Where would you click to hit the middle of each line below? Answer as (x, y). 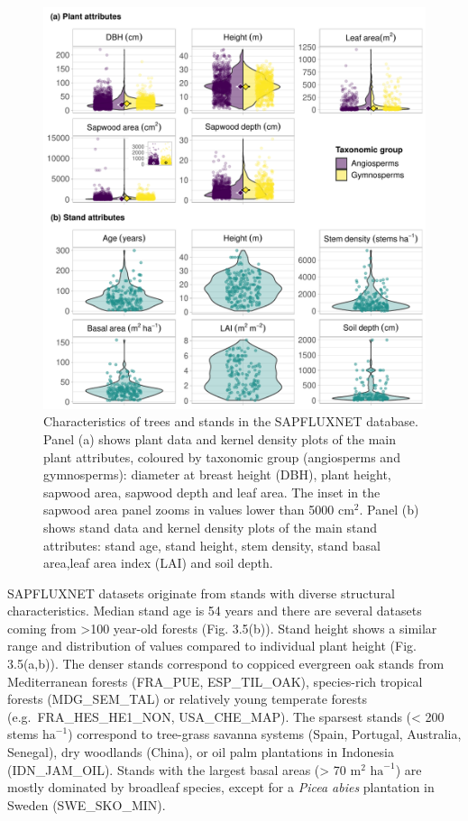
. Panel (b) (389, 510)
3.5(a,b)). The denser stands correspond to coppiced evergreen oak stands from (226, 664)
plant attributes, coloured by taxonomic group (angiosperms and (222, 456)
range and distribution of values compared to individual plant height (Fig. (212, 646)
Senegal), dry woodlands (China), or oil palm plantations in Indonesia (201, 752)
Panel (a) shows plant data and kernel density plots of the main (220, 438)
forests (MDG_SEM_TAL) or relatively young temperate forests (188, 699)
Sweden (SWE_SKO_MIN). (87, 804)
